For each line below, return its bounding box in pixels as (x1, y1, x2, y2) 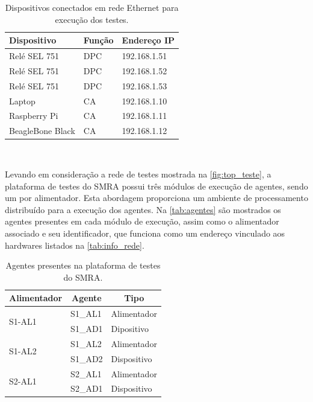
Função (83, 34, 114, 46)
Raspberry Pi (9, 109, 58, 122)
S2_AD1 (70, 382, 103, 395)
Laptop (9, 94, 36, 107)
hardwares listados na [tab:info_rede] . (5, 238, 144, 251)
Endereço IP (122, 34, 175, 46)
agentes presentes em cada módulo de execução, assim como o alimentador (5, 215, 279, 228)
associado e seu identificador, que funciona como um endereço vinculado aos (5, 226, 285, 239)
